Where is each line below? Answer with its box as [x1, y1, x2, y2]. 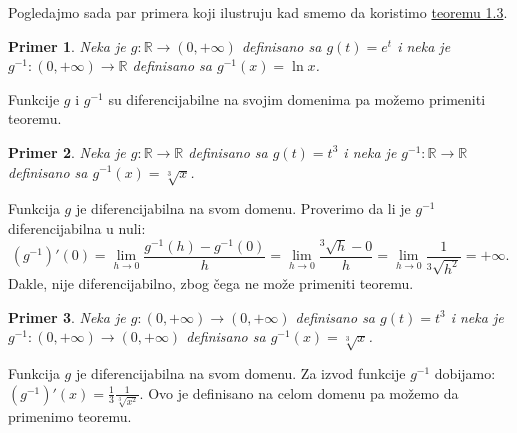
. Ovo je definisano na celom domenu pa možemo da [139, 382, 459, 403]
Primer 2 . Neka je [8, 141, 126, 162]
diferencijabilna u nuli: [8, 217, 146, 238]
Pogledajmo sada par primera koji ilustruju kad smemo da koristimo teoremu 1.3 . [8, 2, 508, 22]
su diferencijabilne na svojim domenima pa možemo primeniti [108, 88, 486, 109]
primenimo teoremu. [8, 406, 132, 427]
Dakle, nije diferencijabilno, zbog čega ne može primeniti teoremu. [8, 273, 414, 294]
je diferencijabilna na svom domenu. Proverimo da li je [75, 198, 411, 219]
